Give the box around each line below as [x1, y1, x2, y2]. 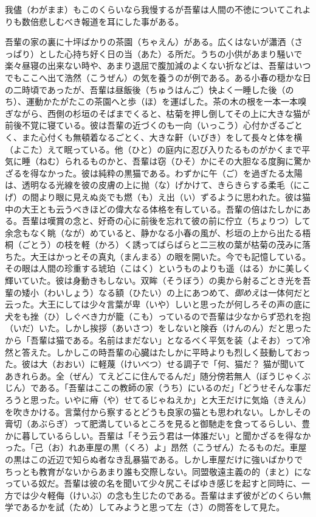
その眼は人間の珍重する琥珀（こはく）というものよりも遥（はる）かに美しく [5, 262, 311, 275]
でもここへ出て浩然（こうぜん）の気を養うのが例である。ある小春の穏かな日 [5, 71, 311, 83]
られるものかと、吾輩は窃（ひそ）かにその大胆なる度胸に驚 [64, 155, 303, 167]
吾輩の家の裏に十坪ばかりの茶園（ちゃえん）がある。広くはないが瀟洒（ [5, 35, 295, 48]
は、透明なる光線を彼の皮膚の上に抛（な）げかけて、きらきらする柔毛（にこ [5, 178, 311, 191]
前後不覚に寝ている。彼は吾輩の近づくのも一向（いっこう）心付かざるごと [5, 119, 303, 132]
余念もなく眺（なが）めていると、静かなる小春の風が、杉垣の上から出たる [5, 226, 303, 239]
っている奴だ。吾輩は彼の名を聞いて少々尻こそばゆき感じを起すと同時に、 [5, 477, 302, 490]
